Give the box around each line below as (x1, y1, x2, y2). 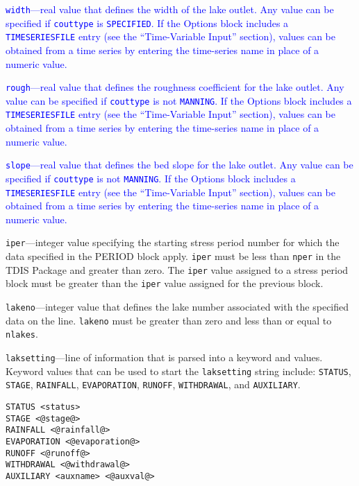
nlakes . (6, 327, 38, 341)
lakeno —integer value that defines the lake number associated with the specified (6, 300, 349, 314)
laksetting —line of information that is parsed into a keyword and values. (6, 350, 323, 365)
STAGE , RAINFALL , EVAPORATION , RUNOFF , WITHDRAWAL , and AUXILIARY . (6, 377, 301, 392)
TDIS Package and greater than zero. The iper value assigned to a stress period (6, 262, 349, 277)
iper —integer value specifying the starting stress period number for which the (6, 235, 340, 250)
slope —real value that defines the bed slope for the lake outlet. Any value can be (6, 157, 353, 172)
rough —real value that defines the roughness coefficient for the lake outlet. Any (6, 80, 344, 94)
